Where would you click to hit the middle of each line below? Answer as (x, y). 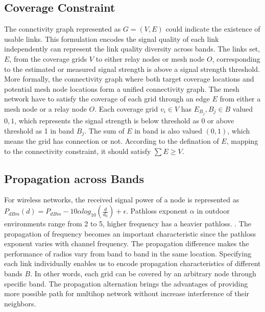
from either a (240, 99)
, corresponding (236, 58)
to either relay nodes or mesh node (150, 58)
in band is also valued (168, 130)
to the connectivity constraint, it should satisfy (78, 151)
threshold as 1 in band (39, 130)
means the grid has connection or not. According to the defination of (112, 141)
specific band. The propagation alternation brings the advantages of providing (126, 283)
